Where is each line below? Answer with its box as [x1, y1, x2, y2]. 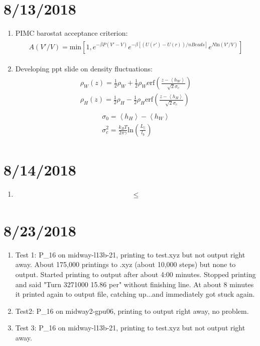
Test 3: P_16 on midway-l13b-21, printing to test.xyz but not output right [15, 322, 245, 333]
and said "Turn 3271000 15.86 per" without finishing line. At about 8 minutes [15, 279, 254, 289]
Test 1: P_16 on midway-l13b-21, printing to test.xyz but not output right [15, 249, 245, 259]
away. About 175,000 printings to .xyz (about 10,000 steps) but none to [15, 259, 236, 270]
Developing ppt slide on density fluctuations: [15, 63, 153, 73]
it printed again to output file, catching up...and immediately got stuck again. [15, 289, 255, 299]
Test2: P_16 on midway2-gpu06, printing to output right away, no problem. [15, 305, 249, 316]
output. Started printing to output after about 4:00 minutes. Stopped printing [15, 269, 256, 280]
